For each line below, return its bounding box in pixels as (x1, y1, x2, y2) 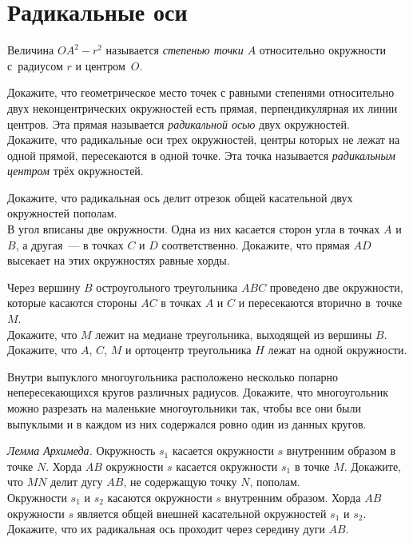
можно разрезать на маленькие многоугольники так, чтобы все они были (7, 400, 361, 416)
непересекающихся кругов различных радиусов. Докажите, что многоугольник (7, 384, 388, 401)
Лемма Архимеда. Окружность (7, 442, 156, 459)
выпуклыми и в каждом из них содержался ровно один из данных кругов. (7, 415, 367, 432)
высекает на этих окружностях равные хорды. (7, 252, 230, 269)
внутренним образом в (286, 442, 396, 459)
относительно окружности (259, 42, 386, 58)
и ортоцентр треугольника (125, 341, 252, 358)
